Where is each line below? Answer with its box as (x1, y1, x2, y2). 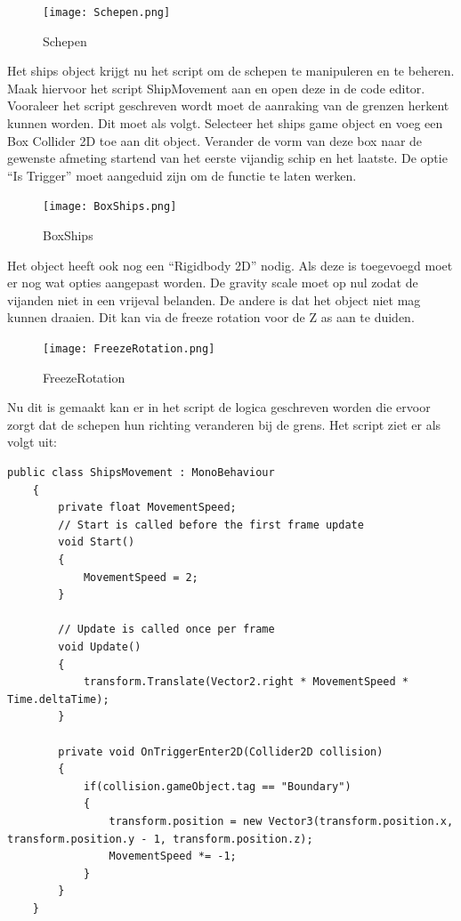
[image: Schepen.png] (43, 6, 171, 19)
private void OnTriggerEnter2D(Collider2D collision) (58, 745, 384, 758)
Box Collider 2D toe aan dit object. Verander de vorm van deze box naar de (7, 131, 423, 149)
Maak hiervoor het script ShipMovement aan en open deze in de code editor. (7, 78, 425, 97)
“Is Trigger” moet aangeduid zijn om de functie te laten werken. (7, 166, 357, 184)
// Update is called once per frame (58, 623, 275, 636)
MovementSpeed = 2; (83, 570, 198, 584)
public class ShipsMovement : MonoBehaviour (7, 466, 275, 480)
